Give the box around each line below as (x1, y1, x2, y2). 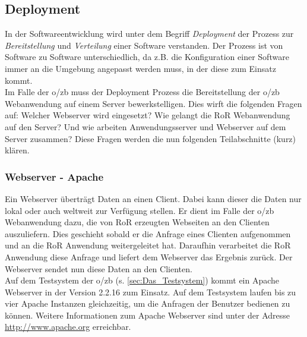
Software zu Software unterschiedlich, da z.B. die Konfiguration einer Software (5, 51, 289, 63)
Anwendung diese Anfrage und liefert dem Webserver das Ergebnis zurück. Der (5, 250, 293, 263)
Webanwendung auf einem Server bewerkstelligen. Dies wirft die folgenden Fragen (5, 97, 302, 109)
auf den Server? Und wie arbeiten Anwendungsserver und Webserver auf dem (5, 120, 286, 133)
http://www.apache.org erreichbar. (5, 320, 131, 333)
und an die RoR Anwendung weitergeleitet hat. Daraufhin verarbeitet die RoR (5, 239, 291, 251)
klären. (5, 144, 30, 156)
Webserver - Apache (5, 169, 104, 184)
